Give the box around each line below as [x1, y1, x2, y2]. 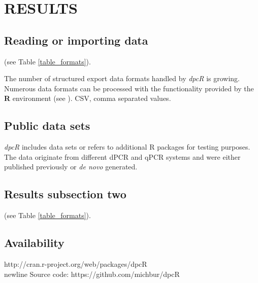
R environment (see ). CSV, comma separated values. [4, 93, 171, 103]
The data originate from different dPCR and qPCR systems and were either [4, 151, 241, 162]
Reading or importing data [4, 32, 148, 48]
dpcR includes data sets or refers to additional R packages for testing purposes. [4, 141, 250, 152]
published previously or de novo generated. [4, 161, 138, 172]
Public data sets [4, 118, 90, 133]
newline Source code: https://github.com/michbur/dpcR [4, 268, 180, 279]
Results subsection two [4, 186, 126, 202]
